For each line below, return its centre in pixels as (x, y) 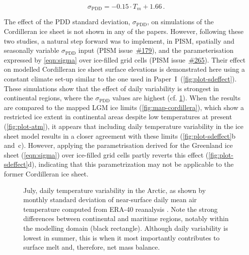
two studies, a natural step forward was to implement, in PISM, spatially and (119, 40)
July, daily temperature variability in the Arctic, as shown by (115, 190)
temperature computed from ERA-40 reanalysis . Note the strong (121, 209)
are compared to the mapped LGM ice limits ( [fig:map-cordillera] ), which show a (124, 107)
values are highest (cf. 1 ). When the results (176, 98)
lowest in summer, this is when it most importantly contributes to (122, 237)
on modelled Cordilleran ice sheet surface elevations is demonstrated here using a (124, 69)
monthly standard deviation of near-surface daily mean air (110, 199)
